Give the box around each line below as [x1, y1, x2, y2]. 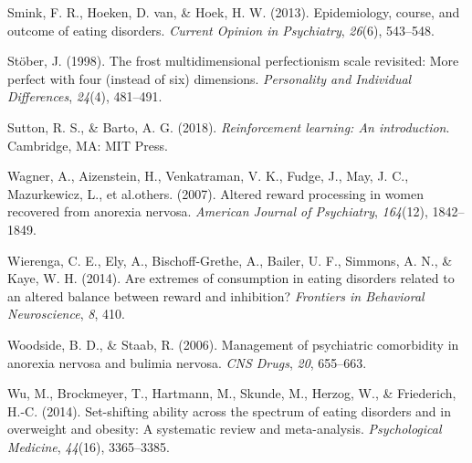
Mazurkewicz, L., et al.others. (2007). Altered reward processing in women [7, 184, 425, 203]
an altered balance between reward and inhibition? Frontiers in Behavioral [7, 286, 425, 305]
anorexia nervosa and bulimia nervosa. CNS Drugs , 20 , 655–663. [7, 353, 367, 372]
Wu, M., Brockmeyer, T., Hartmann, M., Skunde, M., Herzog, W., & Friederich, [7, 384, 456, 403]
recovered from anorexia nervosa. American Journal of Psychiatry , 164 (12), [7, 202, 428, 221]
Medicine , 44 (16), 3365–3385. [7, 437, 171, 456]
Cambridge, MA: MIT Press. [7, 135, 168, 154]
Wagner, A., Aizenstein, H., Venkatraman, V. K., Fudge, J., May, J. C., [7, 166, 409, 185]
